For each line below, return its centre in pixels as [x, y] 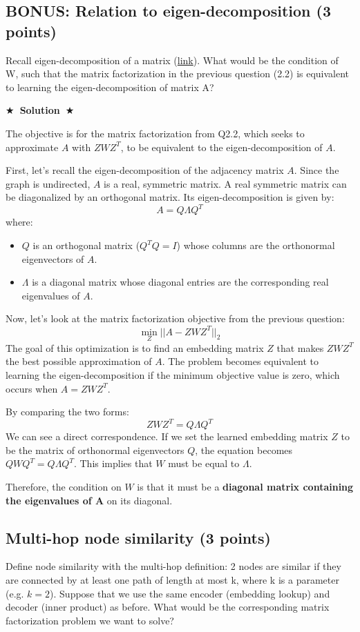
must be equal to [204, 463]
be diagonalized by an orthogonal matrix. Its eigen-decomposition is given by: [170, 197]
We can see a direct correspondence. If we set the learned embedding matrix [167, 436]
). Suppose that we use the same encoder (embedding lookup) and [190, 593]
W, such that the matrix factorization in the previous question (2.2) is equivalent [178, 73]
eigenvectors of [53, 258]
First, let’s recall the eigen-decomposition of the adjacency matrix [145, 170]
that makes [300, 347]
